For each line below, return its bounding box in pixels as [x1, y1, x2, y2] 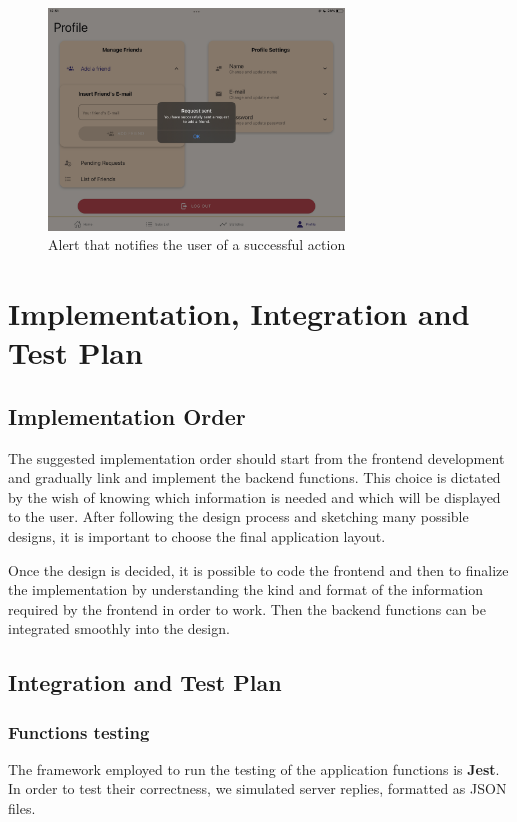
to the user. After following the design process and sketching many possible [8, 506, 469, 527]
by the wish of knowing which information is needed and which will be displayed [8, 486, 501, 507]
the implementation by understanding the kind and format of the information [8, 579, 484, 600]
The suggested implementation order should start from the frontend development [8, 447, 505, 468]
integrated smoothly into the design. [8, 618, 230, 639]
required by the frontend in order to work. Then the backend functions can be [8, 598, 486, 619]
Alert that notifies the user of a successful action [48, 234, 346, 255]
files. [8, 798, 36, 819]
